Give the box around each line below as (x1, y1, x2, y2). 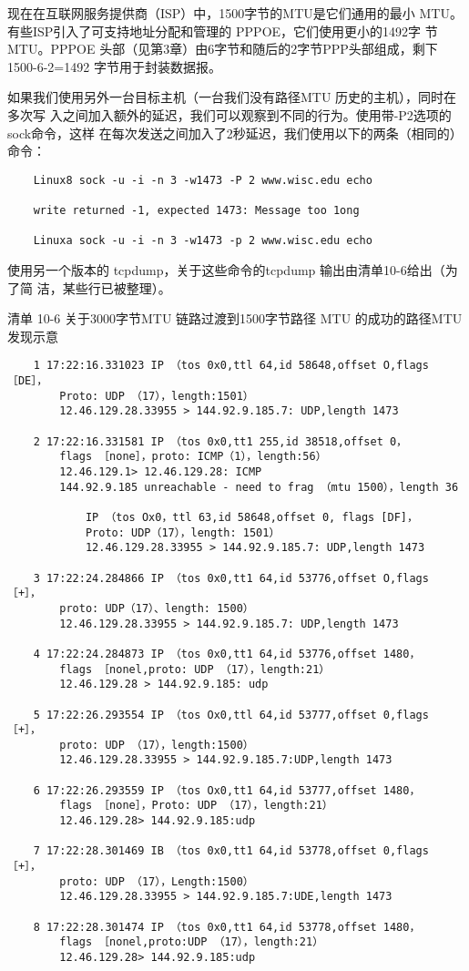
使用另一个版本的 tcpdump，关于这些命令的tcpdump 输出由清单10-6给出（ (7, 261, 445, 280)
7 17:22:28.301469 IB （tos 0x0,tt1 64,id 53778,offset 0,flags (33, 844, 429, 858)
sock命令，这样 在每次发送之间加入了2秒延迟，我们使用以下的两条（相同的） (7, 123, 463, 142)
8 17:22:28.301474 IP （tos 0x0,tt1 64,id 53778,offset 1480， (33, 920, 421, 934)
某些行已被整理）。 (62, 278, 171, 297)
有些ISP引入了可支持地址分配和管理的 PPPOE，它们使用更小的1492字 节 (7, 21, 438, 40)
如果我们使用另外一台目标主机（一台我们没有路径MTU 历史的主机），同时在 (7, 87, 457, 107)
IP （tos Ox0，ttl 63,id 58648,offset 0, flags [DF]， (85, 510, 418, 524)
